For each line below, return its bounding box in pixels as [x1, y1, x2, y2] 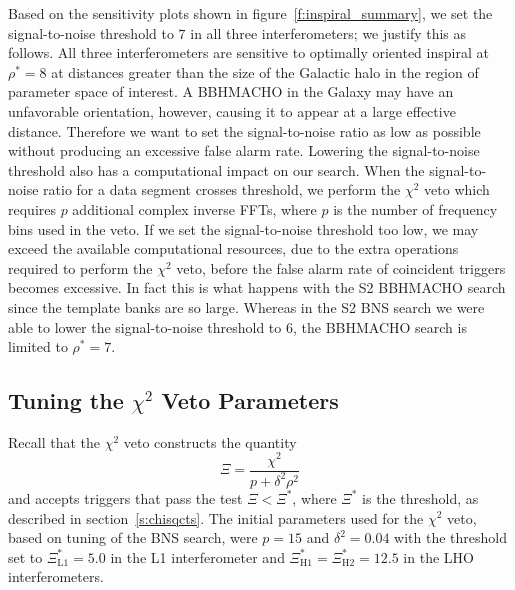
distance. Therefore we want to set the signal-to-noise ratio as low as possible [8, 120, 481, 141]
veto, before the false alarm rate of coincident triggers [176, 257, 506, 278]
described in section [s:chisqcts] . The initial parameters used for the [8, 507, 424, 528]
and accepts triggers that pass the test [8, 487, 243, 508]
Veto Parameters [161, 385, 339, 416]
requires [8, 198, 56, 219]
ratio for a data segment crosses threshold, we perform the [43, 179, 401, 200]
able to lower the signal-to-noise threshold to [8, 316, 282, 337]
